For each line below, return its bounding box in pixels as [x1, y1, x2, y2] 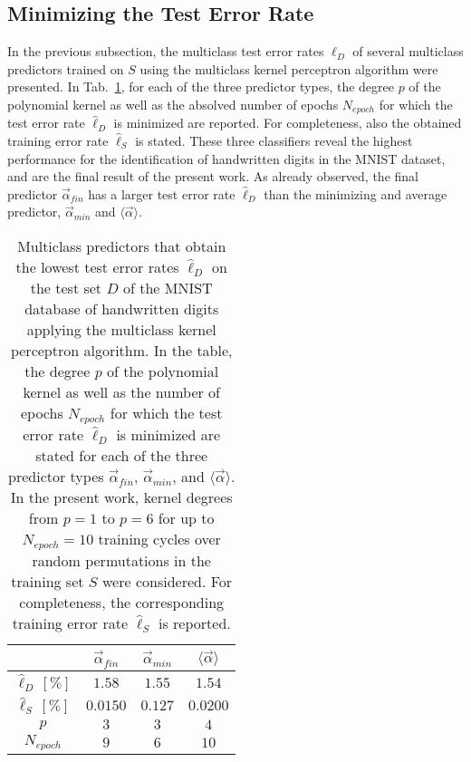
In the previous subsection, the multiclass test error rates [7, 42, 324, 61]
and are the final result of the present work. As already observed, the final [7, 167, 418, 186]
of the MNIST [122, 277, 213, 298]
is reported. [158, 612, 231, 633]
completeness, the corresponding [19, 591, 225, 612]
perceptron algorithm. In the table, [10, 340, 233, 361]
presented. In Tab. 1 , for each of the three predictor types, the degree [7, 77, 394, 96]
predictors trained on [7, 59, 124, 78]
